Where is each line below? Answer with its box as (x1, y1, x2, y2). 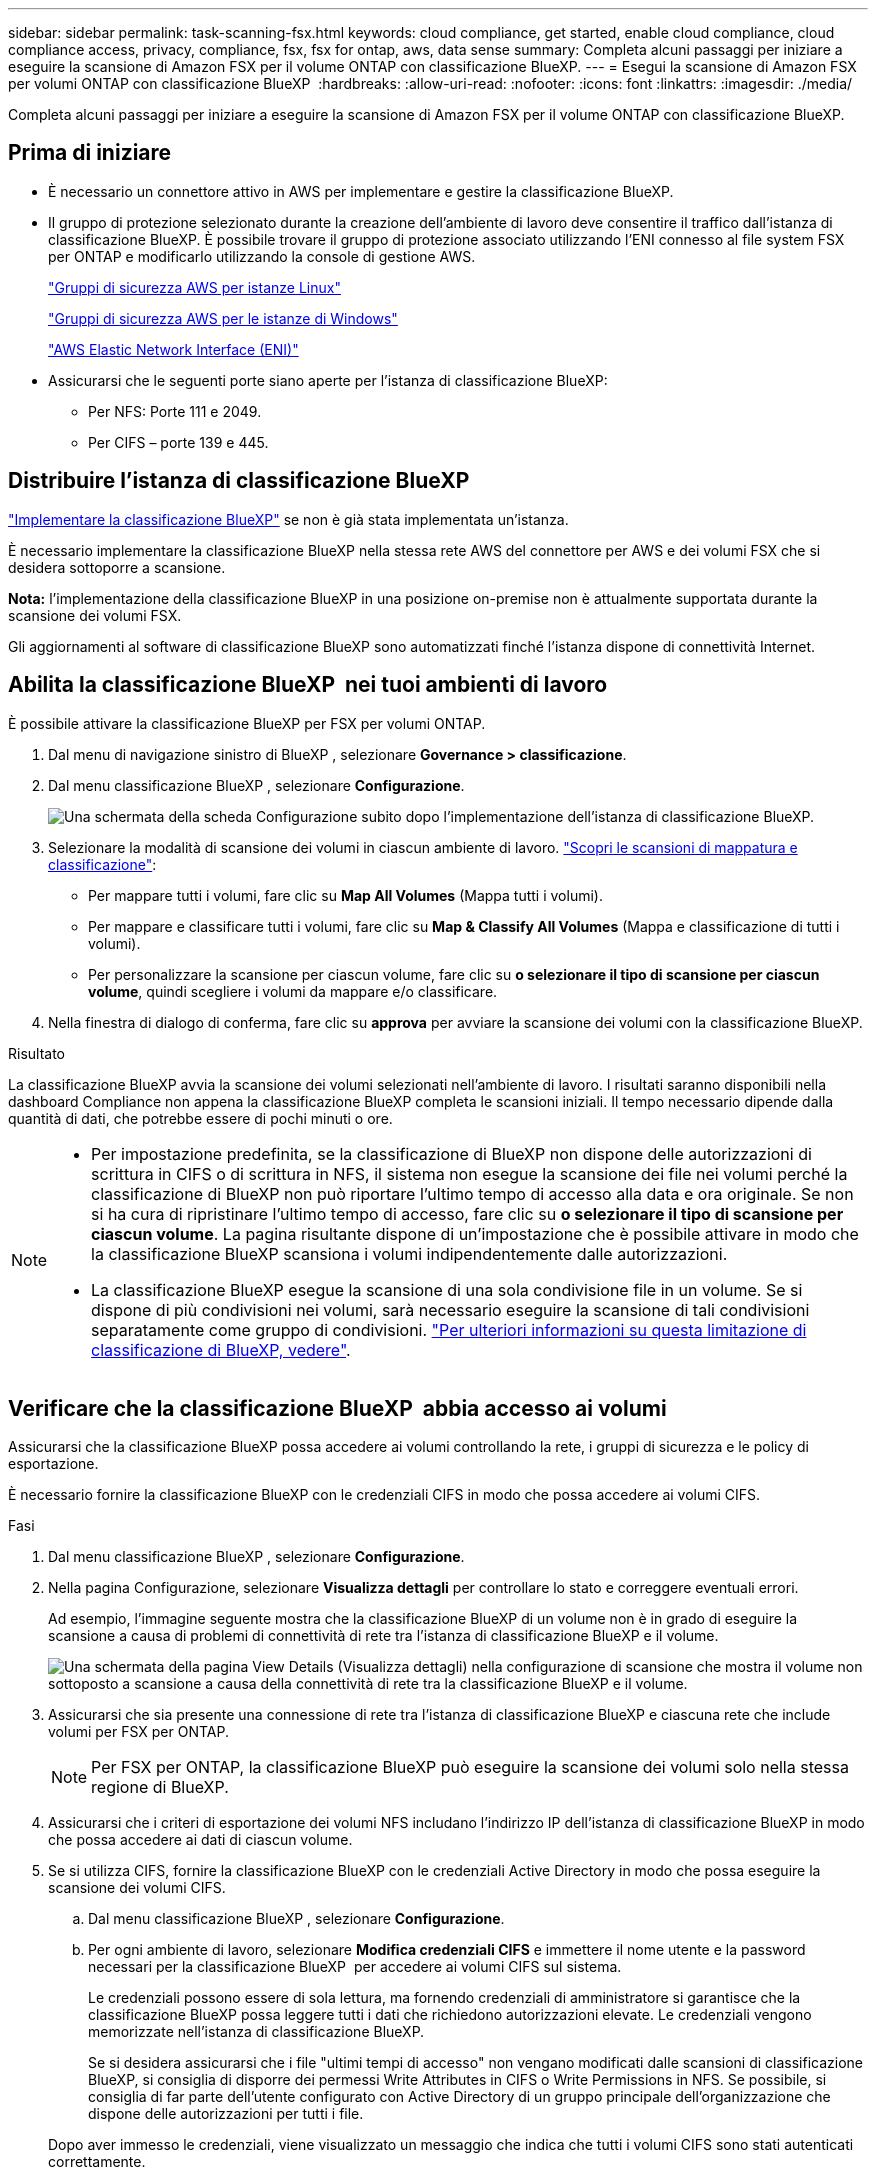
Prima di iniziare (8, 140, 172, 166)
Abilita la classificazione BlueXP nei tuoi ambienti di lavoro (8, 672, 608, 698)
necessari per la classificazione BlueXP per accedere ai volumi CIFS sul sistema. (88, 1958, 622, 1976)
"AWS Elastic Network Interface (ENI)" (48, 340, 299, 358)
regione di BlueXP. (91, 1777, 229, 1798)
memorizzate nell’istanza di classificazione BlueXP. (88, 2023, 425, 2041)
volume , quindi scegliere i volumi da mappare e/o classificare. (88, 982, 498, 1000)
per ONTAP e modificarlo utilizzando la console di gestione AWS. (48, 247, 476, 265)
